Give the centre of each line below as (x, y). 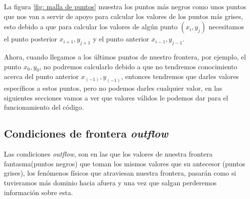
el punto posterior (31, 39)
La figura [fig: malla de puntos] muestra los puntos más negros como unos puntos (125, 6)
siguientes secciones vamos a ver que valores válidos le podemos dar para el (116, 97)
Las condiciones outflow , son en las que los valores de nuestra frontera (108, 154)
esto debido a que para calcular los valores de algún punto (91, 27)
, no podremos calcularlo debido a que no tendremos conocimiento (138, 66)
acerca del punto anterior (42, 76)
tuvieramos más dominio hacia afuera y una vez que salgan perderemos (110, 182)
